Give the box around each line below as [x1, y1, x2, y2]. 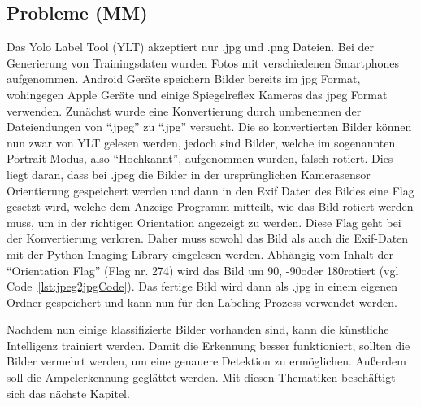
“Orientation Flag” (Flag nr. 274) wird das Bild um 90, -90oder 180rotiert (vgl [7, 261, 399, 278]
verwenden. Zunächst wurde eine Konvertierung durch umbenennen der [7, 102, 362, 119]
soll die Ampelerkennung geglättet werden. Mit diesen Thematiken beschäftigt [7, 369, 396, 386]
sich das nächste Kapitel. [7, 384, 130, 401]
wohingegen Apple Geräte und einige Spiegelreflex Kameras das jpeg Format [7, 85, 388, 103]
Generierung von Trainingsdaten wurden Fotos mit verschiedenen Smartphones [7, 54, 400, 71]
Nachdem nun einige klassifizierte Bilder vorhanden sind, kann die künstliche [7, 321, 389, 338]
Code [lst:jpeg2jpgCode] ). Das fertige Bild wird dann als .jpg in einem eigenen [7, 278, 398, 295]
